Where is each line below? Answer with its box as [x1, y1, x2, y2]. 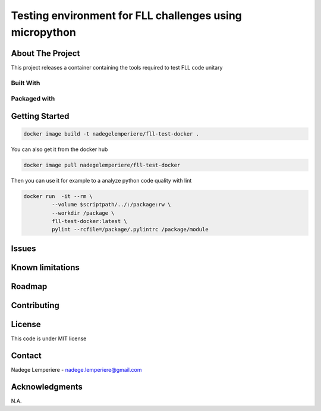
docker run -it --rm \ [23, 193, 93, 199]
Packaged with [11, 95, 55, 103]
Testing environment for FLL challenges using [11, 9, 242, 22]
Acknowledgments [11, 381, 83, 392]
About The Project [11, 48, 80, 58]
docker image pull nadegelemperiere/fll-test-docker [23, 161, 181, 168]
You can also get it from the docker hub [11, 146, 108, 153]
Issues [11, 243, 36, 253]
